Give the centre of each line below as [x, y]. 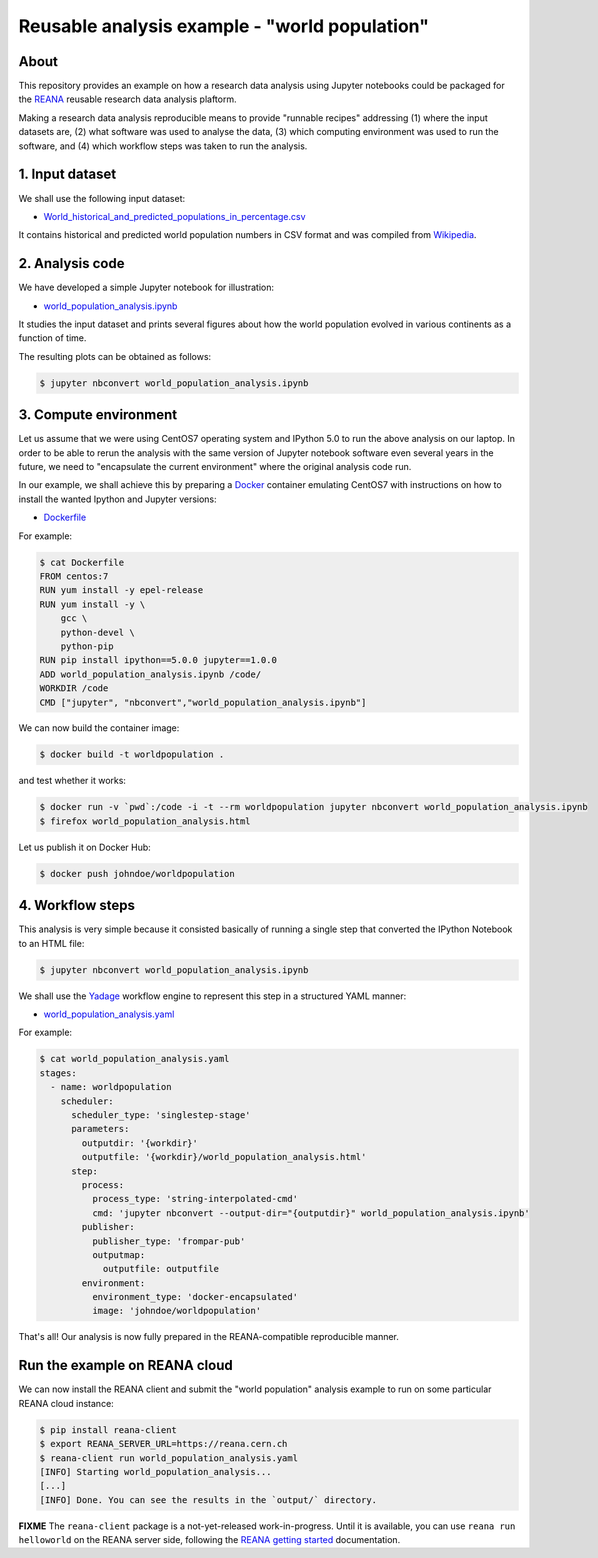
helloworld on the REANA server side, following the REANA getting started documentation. [209, 1540]
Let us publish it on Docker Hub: [85, 847]
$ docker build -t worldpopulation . [132, 754]
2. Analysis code [71, 263]
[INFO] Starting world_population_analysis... [155, 1471]
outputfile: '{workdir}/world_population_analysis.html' [224, 1157]
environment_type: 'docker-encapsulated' [195, 1297]
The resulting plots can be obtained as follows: [115, 356]
